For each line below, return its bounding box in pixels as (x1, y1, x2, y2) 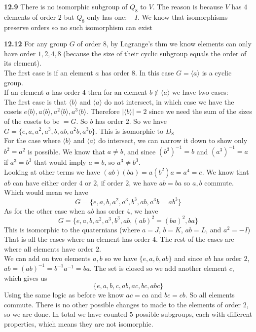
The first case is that (4, 96, 67, 107)
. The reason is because (152, 1, 223, 11)
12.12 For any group (4, 38, 67, 49)
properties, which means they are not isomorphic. (4, 318, 153, 329)
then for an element (88, 87, 147, 97)
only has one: (87, 11, 127, 22)
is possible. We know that (28, 146, 106, 156)
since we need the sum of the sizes (149, 106, 252, 116)
